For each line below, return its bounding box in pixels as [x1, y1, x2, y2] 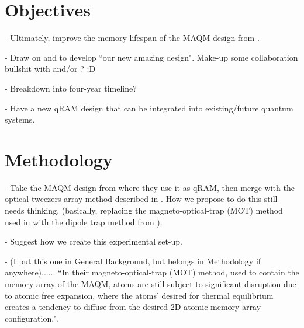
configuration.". [5, 312, 60, 324]
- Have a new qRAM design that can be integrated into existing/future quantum [5, 102, 293, 114]
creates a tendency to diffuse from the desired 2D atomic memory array [5, 301, 261, 313]
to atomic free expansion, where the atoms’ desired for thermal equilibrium [5, 289, 274, 301]
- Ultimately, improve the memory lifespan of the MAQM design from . [5, 32, 260, 44]
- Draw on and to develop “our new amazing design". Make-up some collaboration [5, 51, 298, 63]
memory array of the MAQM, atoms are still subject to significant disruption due [5, 277, 296, 289]
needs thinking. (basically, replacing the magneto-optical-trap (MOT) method [5, 204, 283, 216]
